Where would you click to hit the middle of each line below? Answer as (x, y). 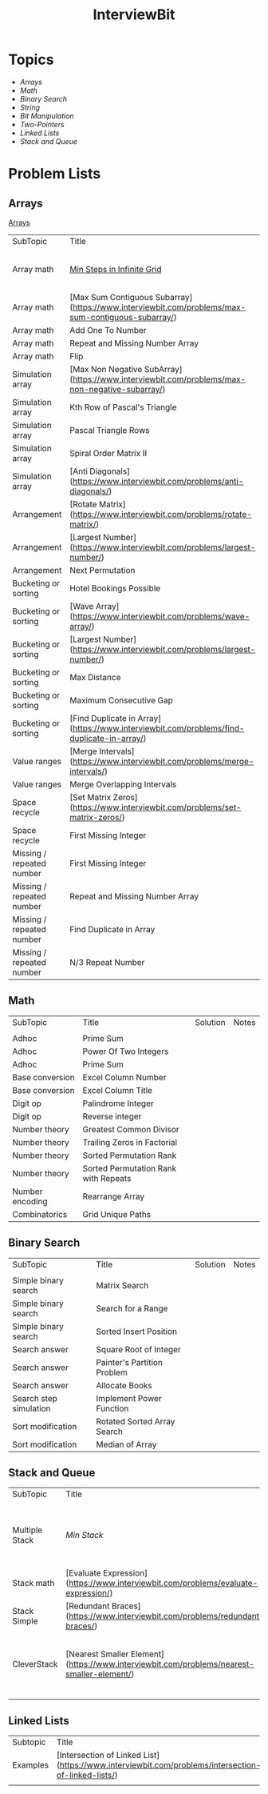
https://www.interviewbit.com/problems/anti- (158, 481)
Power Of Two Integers (126, 1051)
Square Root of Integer (138, 1349)
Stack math (33, 1584)
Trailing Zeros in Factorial (130, 1142)
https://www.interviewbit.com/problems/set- (157, 807)
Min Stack (85, 1536)
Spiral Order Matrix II (108, 453)
